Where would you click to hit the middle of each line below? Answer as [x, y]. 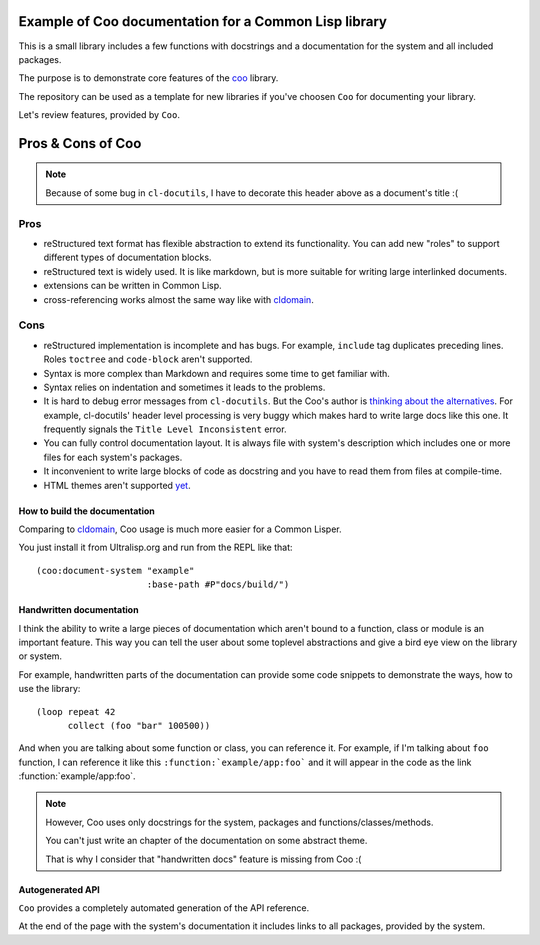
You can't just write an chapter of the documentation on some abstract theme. [206, 841]
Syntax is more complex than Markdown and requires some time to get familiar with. [216, 373]
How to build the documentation [86, 511]
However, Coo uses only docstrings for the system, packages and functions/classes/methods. [239, 822]
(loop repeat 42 [76, 711]
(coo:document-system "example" [115, 570]
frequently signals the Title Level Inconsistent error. [165, 429]
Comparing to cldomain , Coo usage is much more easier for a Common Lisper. [180, 529]
